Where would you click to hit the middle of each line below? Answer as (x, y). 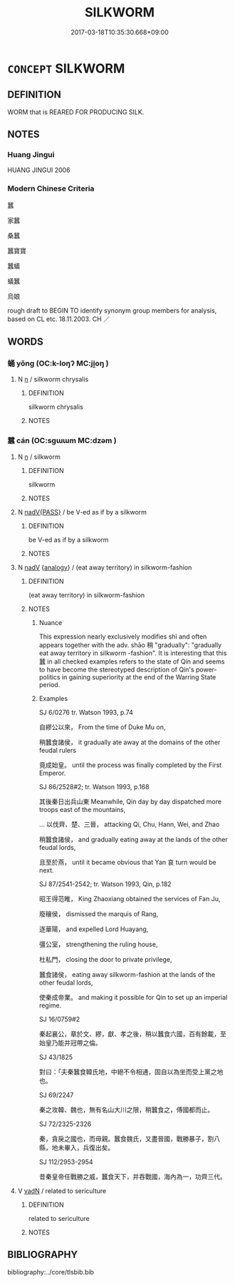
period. (49, 684)
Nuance (51, 622)
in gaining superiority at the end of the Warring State (139, 677)
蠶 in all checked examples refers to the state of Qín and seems (132, 661)
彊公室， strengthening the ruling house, (98, 944)
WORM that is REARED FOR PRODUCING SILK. (76, 112)
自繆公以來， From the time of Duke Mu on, (102, 727)
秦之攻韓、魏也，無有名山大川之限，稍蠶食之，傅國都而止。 (126, 1110)
